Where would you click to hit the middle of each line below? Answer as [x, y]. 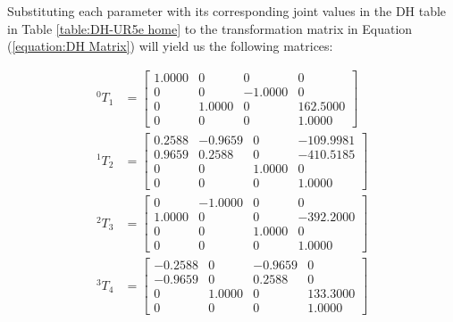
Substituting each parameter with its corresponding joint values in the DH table [227, 11]
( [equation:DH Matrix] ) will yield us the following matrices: [170, 46]
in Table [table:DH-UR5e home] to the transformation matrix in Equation [210, 28]
